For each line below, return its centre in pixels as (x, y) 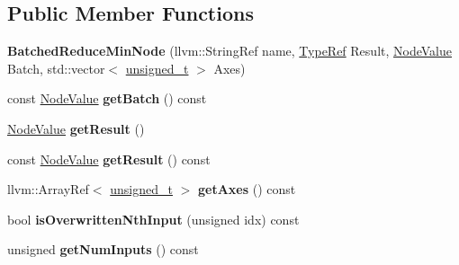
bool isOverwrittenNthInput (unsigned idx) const (153, 219)
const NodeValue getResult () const (109, 159)
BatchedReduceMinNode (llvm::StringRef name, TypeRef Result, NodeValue (229, 51)
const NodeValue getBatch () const (107, 98)
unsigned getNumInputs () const (103, 249)
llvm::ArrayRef (48, 189)
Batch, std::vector (56, 68)
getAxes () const (247, 189)
